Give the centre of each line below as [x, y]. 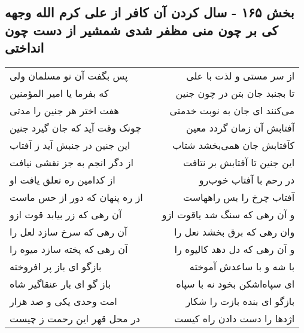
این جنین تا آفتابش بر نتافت [239, 162]
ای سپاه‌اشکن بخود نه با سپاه [235, 283]
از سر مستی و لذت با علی [241, 75]
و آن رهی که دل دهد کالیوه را [235, 249]
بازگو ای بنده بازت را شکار [240, 301]
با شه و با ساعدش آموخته [242, 266]
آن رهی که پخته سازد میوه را [69, 249]
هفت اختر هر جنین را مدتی [64, 110]
